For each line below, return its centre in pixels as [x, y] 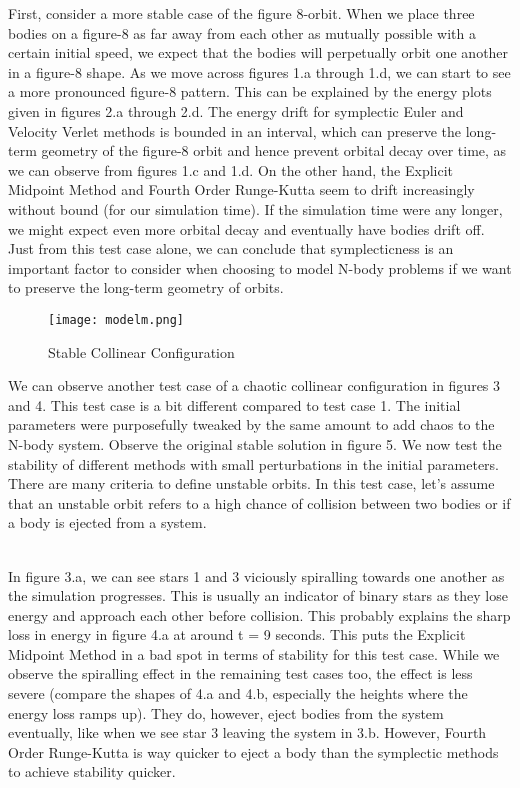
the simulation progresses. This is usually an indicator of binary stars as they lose [258, 595]
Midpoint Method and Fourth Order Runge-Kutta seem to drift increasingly [241, 189]
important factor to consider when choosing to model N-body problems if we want [260, 267]
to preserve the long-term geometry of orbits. [146, 287]
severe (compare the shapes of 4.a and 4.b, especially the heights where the [238, 693]
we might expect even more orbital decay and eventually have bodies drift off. [246, 228]
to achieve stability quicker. [92, 771]
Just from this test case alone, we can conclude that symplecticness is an [231, 248]
